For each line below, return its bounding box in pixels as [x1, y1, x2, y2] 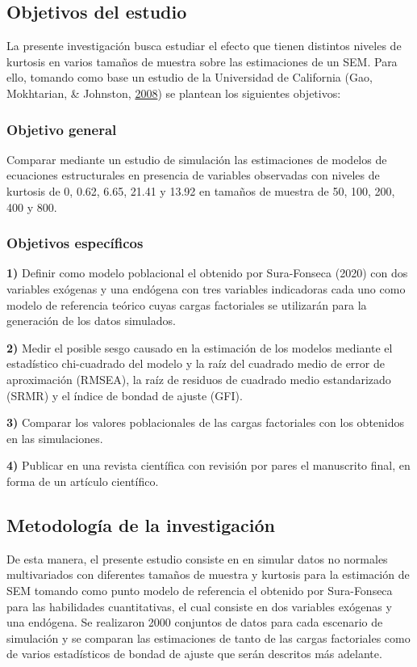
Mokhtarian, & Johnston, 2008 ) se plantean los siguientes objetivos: [6, 84, 341, 101]
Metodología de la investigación [6, 512, 275, 537]
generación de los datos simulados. [6, 312, 176, 329]
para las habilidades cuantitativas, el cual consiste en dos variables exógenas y [6, 597, 392, 614]
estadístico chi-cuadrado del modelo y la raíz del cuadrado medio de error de [6, 355, 385, 372]
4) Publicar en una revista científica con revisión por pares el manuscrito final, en [6, 457, 411, 474]
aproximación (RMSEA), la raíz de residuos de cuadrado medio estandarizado [6, 370, 391, 387]
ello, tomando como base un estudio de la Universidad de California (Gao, [6, 69, 373, 86]
